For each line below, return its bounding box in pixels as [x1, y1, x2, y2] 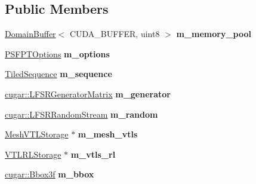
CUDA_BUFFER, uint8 [69, 27, 160, 40]
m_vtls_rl [70, 148, 116, 160]
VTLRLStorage [5, 148, 61, 160]
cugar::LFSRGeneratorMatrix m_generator [5, 87, 171, 100]
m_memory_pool [176, 27, 251, 40]
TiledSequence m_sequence [5, 68, 112, 80]
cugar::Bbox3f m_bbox [5, 168, 94, 180]
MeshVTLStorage [5, 128, 69, 140]
